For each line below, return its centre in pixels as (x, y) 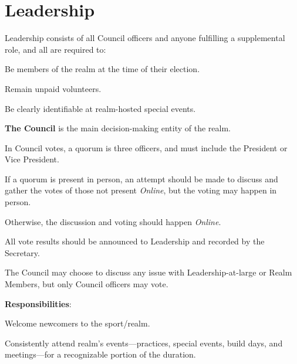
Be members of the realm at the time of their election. (102, 69)
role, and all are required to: (55, 49)
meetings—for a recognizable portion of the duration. (100, 354)
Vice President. (32, 159)
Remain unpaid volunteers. (53, 88)
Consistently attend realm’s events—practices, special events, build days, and (144, 343)
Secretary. (22, 252)
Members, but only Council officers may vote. (87, 284)
